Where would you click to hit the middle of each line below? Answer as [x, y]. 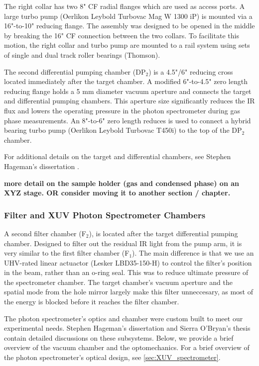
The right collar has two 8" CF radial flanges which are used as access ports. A [125, 6]
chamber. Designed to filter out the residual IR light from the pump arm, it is [123, 243]
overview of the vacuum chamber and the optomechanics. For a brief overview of [127, 347]
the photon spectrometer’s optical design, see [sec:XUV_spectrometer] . [112, 357]
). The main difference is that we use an [193, 253]
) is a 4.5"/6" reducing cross [191, 71]
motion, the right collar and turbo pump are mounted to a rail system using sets [127, 45]
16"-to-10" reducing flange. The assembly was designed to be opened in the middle [129, 26]
